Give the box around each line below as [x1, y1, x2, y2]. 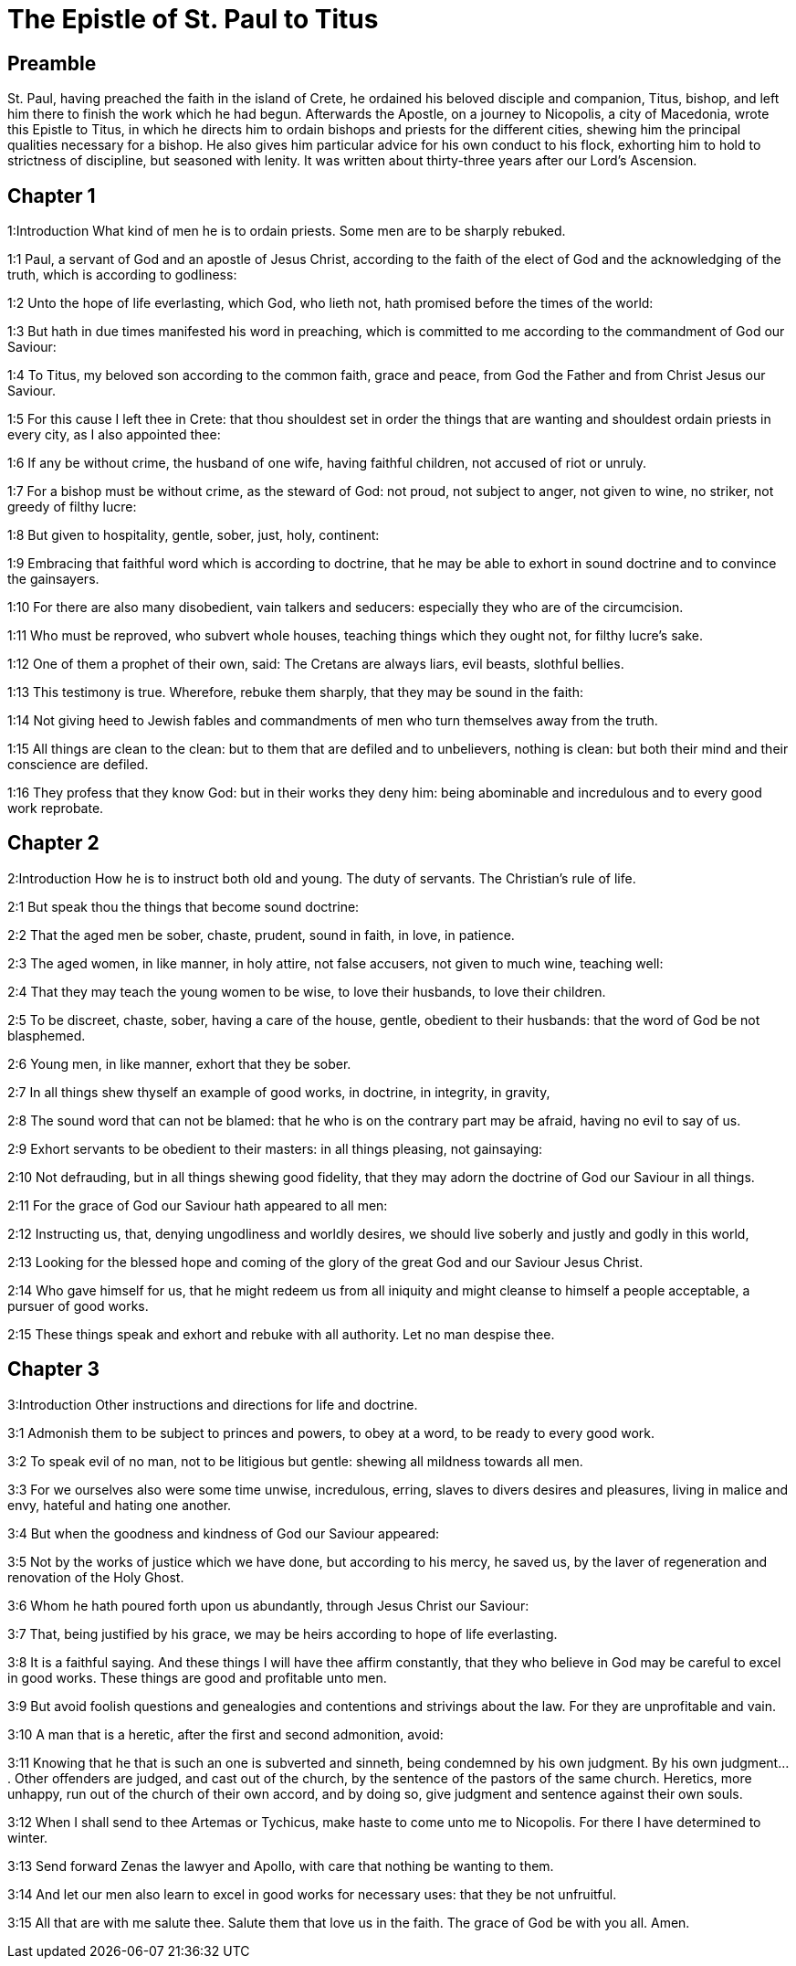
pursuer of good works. [7, 1297, 149, 1314]
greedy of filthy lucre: [7, 499, 137, 515]
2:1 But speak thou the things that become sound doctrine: [7, 898, 360, 914]
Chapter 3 [7, 1358, 100, 1381]
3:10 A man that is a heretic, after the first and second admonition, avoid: [7, 1726, 444, 1742]
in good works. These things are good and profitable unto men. [7, 1669, 387, 1686]
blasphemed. [7, 1027, 86, 1043]
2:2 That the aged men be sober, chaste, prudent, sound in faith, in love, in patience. [7, 926, 515, 943]
